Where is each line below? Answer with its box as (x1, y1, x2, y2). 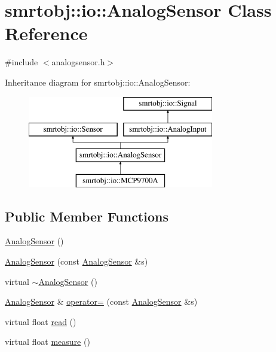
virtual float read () (5, 315, 76, 327)
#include (5, 56, 38, 68)
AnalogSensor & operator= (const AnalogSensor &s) (5, 295, 198, 308)
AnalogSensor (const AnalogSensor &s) (5, 255, 148, 268)
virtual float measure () (5, 335, 90, 348)
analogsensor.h (51, 56, 105, 68)
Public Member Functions (5, 207, 168, 225)
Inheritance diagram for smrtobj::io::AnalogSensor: (5, 75, 191, 88)
